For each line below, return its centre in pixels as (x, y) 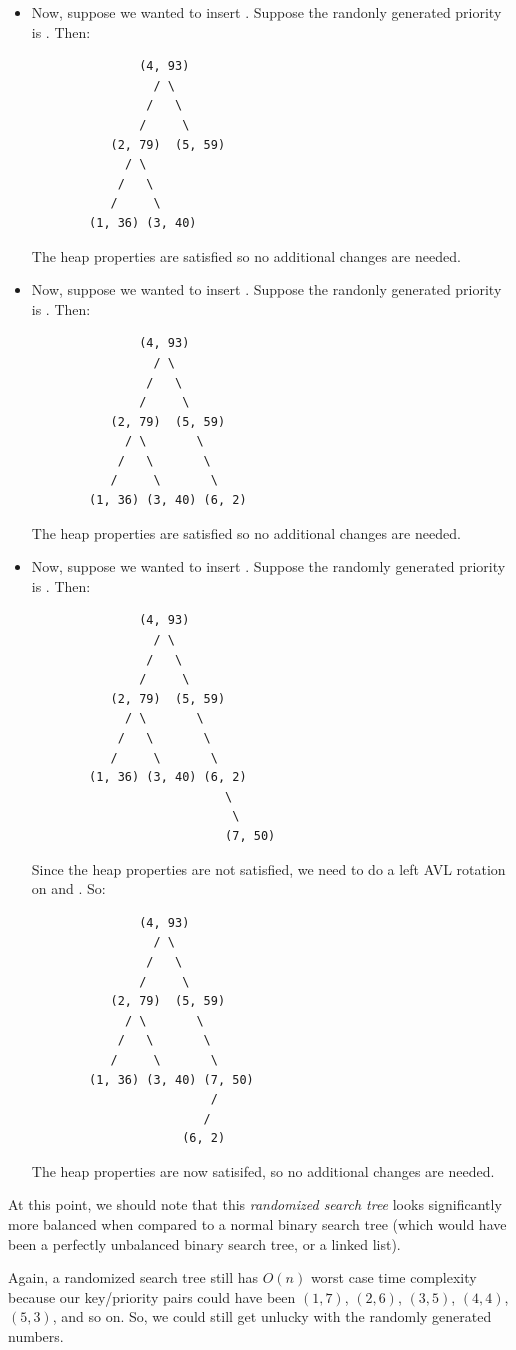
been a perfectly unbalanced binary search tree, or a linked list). (204, 1243)
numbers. (36, 1336)
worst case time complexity (393, 1277)
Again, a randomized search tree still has (133, 1277)
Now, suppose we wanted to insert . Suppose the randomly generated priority (268, 566)
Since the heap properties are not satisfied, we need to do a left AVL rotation (268, 868)
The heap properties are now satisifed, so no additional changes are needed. (263, 1170)
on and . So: (68, 888)
